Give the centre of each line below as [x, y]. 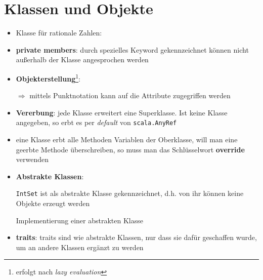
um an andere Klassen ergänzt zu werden [80, 247]
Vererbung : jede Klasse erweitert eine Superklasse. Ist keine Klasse [122, 112]
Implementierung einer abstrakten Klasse [79, 220]
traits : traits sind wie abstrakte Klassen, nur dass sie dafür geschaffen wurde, [136, 237]
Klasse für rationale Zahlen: [59, 33]
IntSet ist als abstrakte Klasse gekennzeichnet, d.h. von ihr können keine [130, 193]
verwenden [32, 159]
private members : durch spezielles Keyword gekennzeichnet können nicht [132, 49]
